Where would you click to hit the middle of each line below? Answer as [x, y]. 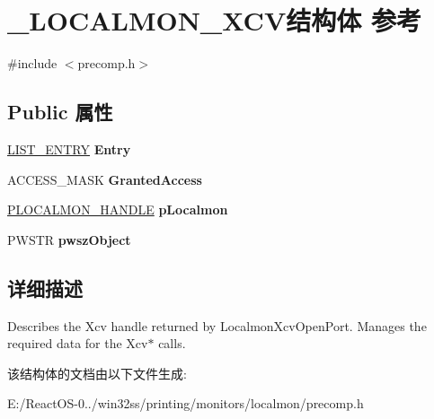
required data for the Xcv [78, 343]
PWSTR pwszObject [69, 239]
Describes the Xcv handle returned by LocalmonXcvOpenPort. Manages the [217, 325]
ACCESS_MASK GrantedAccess [105, 179]
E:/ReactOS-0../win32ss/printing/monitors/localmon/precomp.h [186, 403]
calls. [172, 343]
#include [32, 63]
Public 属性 [60, 112]
